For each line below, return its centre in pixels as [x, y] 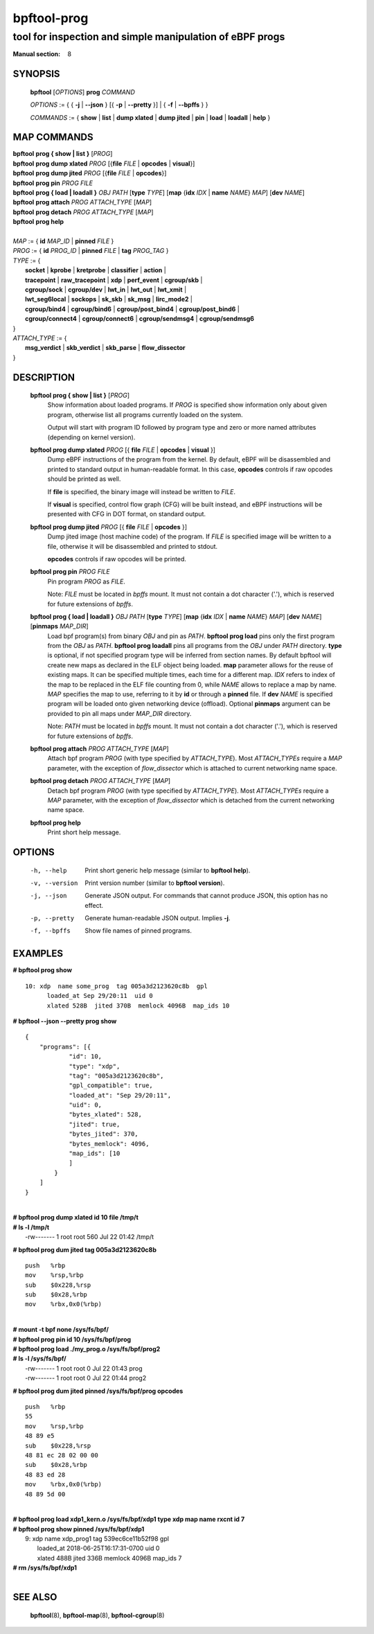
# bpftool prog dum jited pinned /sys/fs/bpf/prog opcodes [98, 1391]
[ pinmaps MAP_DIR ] [60, 626]
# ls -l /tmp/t [31, 1227]
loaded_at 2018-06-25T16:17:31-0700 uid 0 [98, 1548]
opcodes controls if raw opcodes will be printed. [117, 559]
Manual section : [37, 54]
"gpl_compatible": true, [111, 1086]
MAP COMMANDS [53, 138]
